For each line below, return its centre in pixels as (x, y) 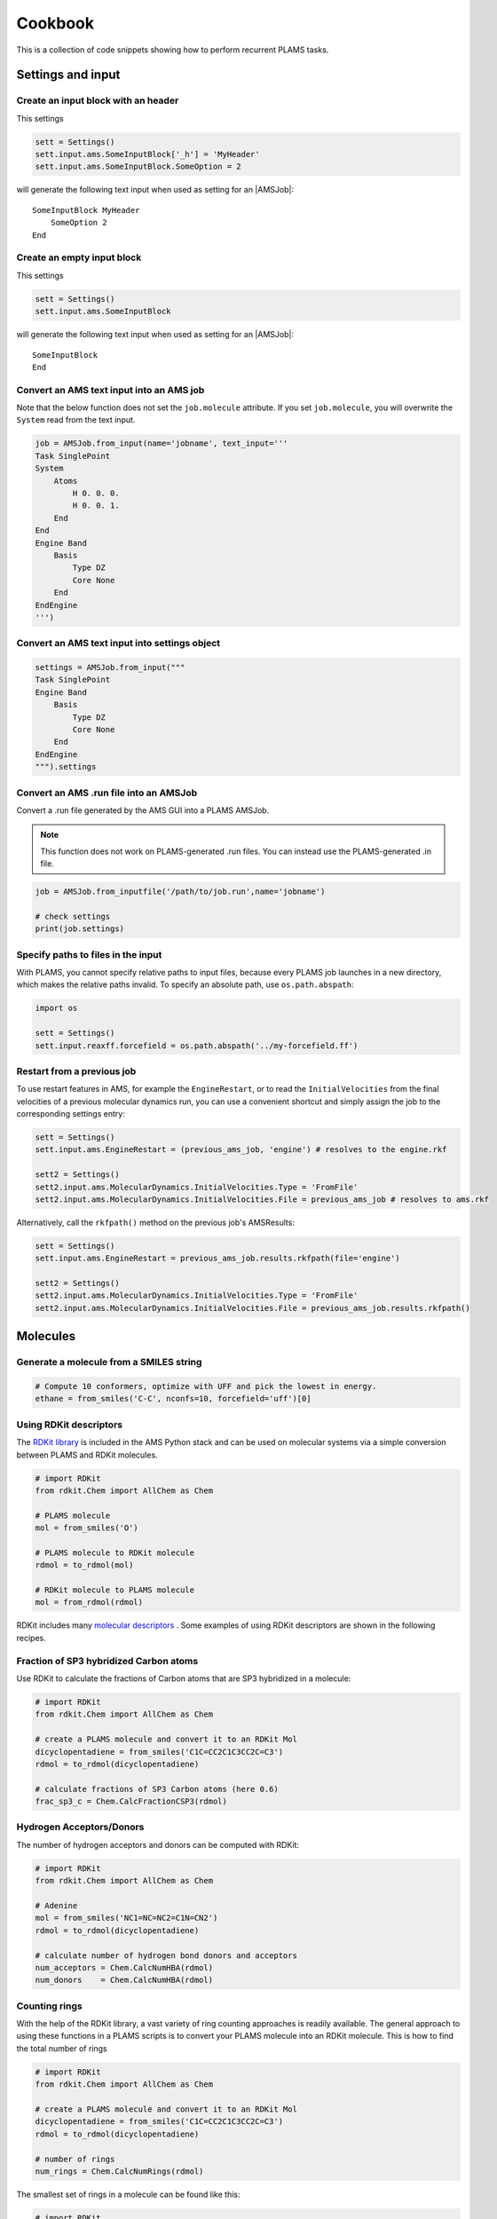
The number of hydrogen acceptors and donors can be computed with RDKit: (158, 1844)
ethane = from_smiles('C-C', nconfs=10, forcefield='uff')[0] (173, 1399)
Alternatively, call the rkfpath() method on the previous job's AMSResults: (155, 1222)
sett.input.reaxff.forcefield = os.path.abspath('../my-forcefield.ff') (197, 1046)
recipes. (31, 1638)
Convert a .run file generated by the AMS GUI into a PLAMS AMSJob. (143, 810)
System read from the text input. (76, 420)
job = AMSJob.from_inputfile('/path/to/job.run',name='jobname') (180, 892)
